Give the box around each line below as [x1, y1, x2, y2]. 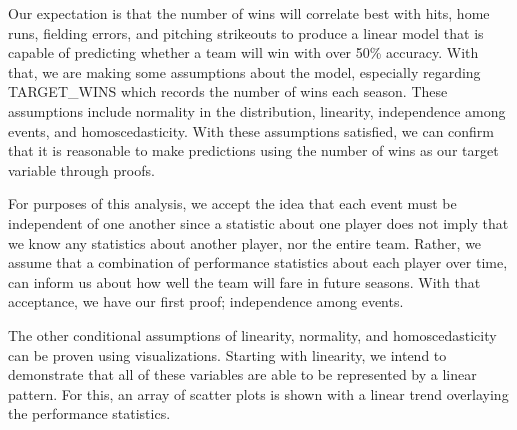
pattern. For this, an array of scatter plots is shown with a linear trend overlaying [8, 383, 509, 404]
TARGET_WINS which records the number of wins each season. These [8, 81, 448, 102]
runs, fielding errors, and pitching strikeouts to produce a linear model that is [8, 22, 484, 43]
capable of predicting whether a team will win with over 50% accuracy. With [8, 42, 479, 63]
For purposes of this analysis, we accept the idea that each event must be [8, 193, 457, 214]
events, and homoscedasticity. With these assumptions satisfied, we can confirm [8, 120, 495, 141]
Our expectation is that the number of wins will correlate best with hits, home [8, 3, 490, 23]
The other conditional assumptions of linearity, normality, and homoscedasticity [8, 324, 497, 345]
